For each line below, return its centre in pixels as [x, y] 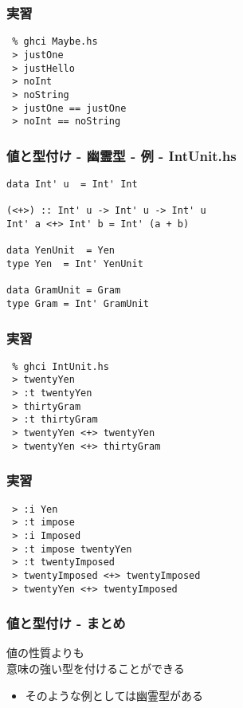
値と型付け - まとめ [66, 623]
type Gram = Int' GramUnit [78, 303]
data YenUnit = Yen [61, 251]
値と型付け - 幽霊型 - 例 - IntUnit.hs [121, 155]
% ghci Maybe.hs [55, 42]
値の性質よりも [45, 653]
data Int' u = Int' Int [72, 185]
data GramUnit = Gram [64, 291]
